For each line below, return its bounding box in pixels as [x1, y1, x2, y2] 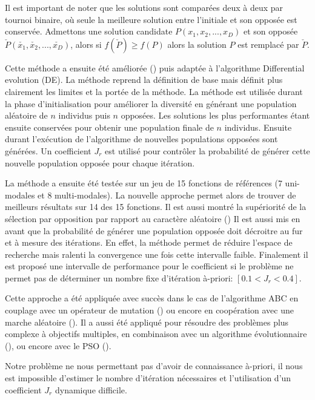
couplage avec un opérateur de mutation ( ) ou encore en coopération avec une [5, 304, 294, 316]
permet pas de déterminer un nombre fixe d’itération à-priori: [5, 271, 233, 284]
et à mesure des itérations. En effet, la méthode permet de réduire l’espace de [5, 236, 293, 249]
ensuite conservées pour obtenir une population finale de [5, 120, 214, 133]
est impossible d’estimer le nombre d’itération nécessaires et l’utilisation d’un [5, 372, 291, 384]
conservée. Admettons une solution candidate [5, 25, 173, 38]
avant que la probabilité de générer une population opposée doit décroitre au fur [5, 224, 303, 237]
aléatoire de [5, 109, 48, 122]
